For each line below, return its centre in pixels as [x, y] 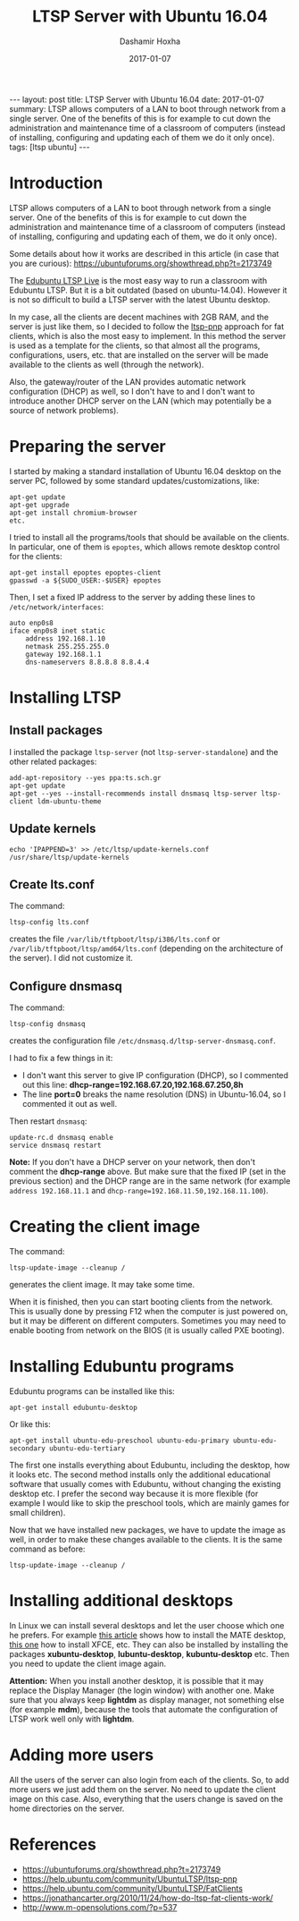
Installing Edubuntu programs [122, 1367]
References [53, 1844]
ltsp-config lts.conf [50, 922]
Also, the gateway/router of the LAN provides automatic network [128, 381]
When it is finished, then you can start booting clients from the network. [141, 1302]
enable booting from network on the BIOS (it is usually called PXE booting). [147, 1330]
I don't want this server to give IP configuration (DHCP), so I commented [155, 1075]
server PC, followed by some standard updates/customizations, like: [134, 480]
